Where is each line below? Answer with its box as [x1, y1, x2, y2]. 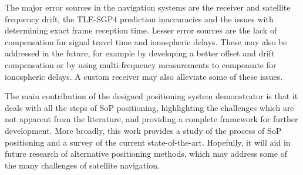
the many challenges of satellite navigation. [5, 159, 160, 171]
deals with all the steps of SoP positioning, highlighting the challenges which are [5, 101, 294, 113]
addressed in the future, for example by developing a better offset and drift [5, 47, 275, 59]
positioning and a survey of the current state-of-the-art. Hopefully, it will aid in [5, 136, 291, 148]
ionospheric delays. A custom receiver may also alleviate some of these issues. [5, 70, 283, 82]
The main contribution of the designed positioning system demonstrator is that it [5, 90, 298, 102]
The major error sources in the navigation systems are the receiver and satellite [5, 1, 291, 13]
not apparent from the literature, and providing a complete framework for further [5, 113, 298, 125]
